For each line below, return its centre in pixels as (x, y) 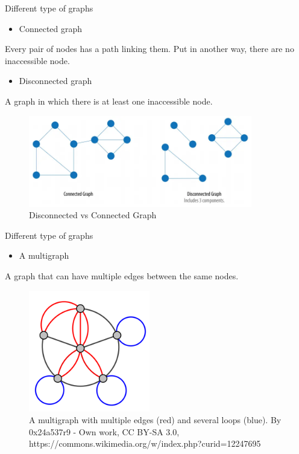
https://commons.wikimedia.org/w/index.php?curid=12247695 (145, 443)
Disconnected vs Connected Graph (93, 215)
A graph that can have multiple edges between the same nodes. (122, 275)
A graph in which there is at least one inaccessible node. (109, 101)
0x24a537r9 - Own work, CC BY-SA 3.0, (104, 431)
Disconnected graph (55, 81)
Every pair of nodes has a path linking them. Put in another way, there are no (149, 49)
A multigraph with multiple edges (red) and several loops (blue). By (155, 420)
